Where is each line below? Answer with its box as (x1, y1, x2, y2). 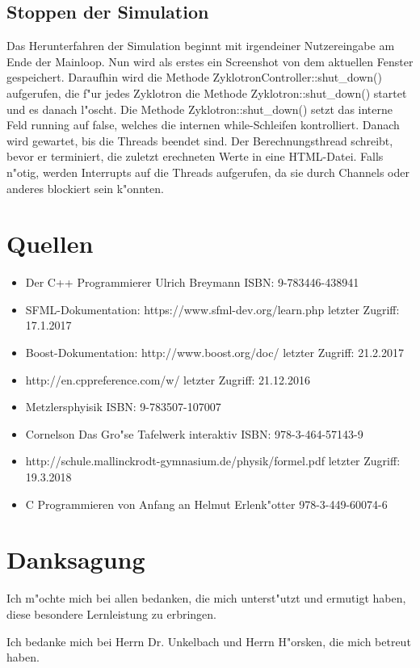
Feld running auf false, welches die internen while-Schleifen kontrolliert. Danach (6, 116, 400, 133)
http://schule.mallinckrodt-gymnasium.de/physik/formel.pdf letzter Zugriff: (25, 452, 401, 469)
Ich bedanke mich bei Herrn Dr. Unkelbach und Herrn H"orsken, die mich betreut (6, 632, 411, 649)
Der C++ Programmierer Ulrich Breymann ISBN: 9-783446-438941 (25, 274, 359, 291)
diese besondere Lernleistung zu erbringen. (6, 605, 216, 622)
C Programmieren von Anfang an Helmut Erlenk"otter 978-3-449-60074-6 (25, 495, 388, 512)
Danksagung (6, 543, 145, 576)
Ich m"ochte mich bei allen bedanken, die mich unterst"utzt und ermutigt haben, (6, 590, 406, 607)
